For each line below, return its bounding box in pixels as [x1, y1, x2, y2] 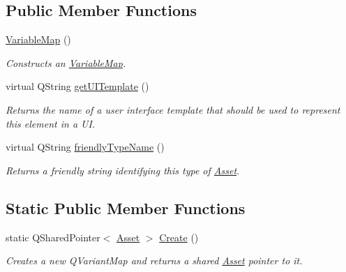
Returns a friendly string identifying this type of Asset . [6, 163, 240, 177]
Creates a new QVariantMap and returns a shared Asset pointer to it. [6, 253, 303, 268]
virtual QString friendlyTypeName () [6, 139, 165, 154]
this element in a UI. [6, 116, 96, 130]
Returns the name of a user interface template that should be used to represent [6, 102, 340, 116]
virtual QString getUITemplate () [6, 79, 149, 93]
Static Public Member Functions [6, 197, 246, 218]
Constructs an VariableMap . [6, 55, 126, 70]
